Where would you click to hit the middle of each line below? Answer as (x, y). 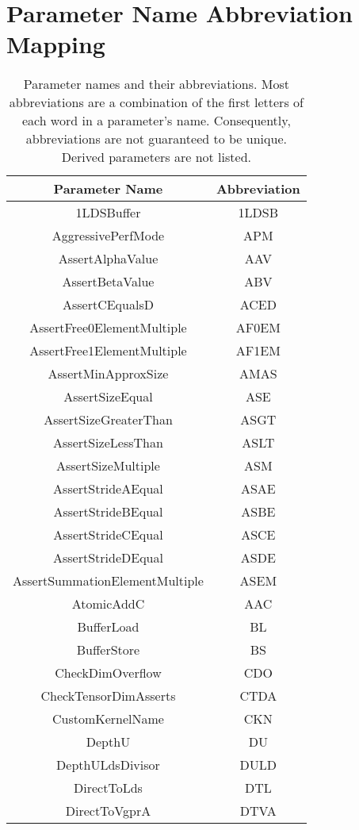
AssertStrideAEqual (108, 489)
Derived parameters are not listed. (156, 157)
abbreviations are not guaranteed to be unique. (156, 139)
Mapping (56, 44)
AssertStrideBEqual (108, 512)
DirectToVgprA (108, 811)
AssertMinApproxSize (108, 374)
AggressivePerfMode (108, 236)
